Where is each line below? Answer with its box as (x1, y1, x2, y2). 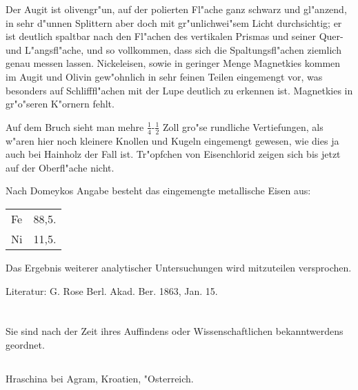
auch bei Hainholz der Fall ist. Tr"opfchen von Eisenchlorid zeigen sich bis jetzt (6, 147, 341, 161)
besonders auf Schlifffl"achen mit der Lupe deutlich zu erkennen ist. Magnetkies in (6, 83, 353, 97)
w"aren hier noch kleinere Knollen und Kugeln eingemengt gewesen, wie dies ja (6, 133, 339, 147)
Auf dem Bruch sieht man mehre (6, 119, 144, 134)
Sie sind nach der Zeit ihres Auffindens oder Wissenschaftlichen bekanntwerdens (6, 324, 344, 338)
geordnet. (6, 337, 45, 351)
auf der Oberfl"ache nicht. (6, 160, 115, 174)
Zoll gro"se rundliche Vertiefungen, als (163, 119, 324, 134)
